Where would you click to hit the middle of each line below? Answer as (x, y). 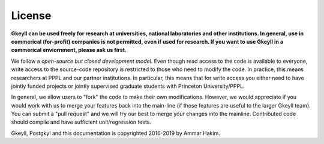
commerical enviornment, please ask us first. (69, 50)
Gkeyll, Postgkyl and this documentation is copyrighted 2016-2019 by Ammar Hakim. (115, 133)
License (31, 16)
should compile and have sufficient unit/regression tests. (81, 122)
